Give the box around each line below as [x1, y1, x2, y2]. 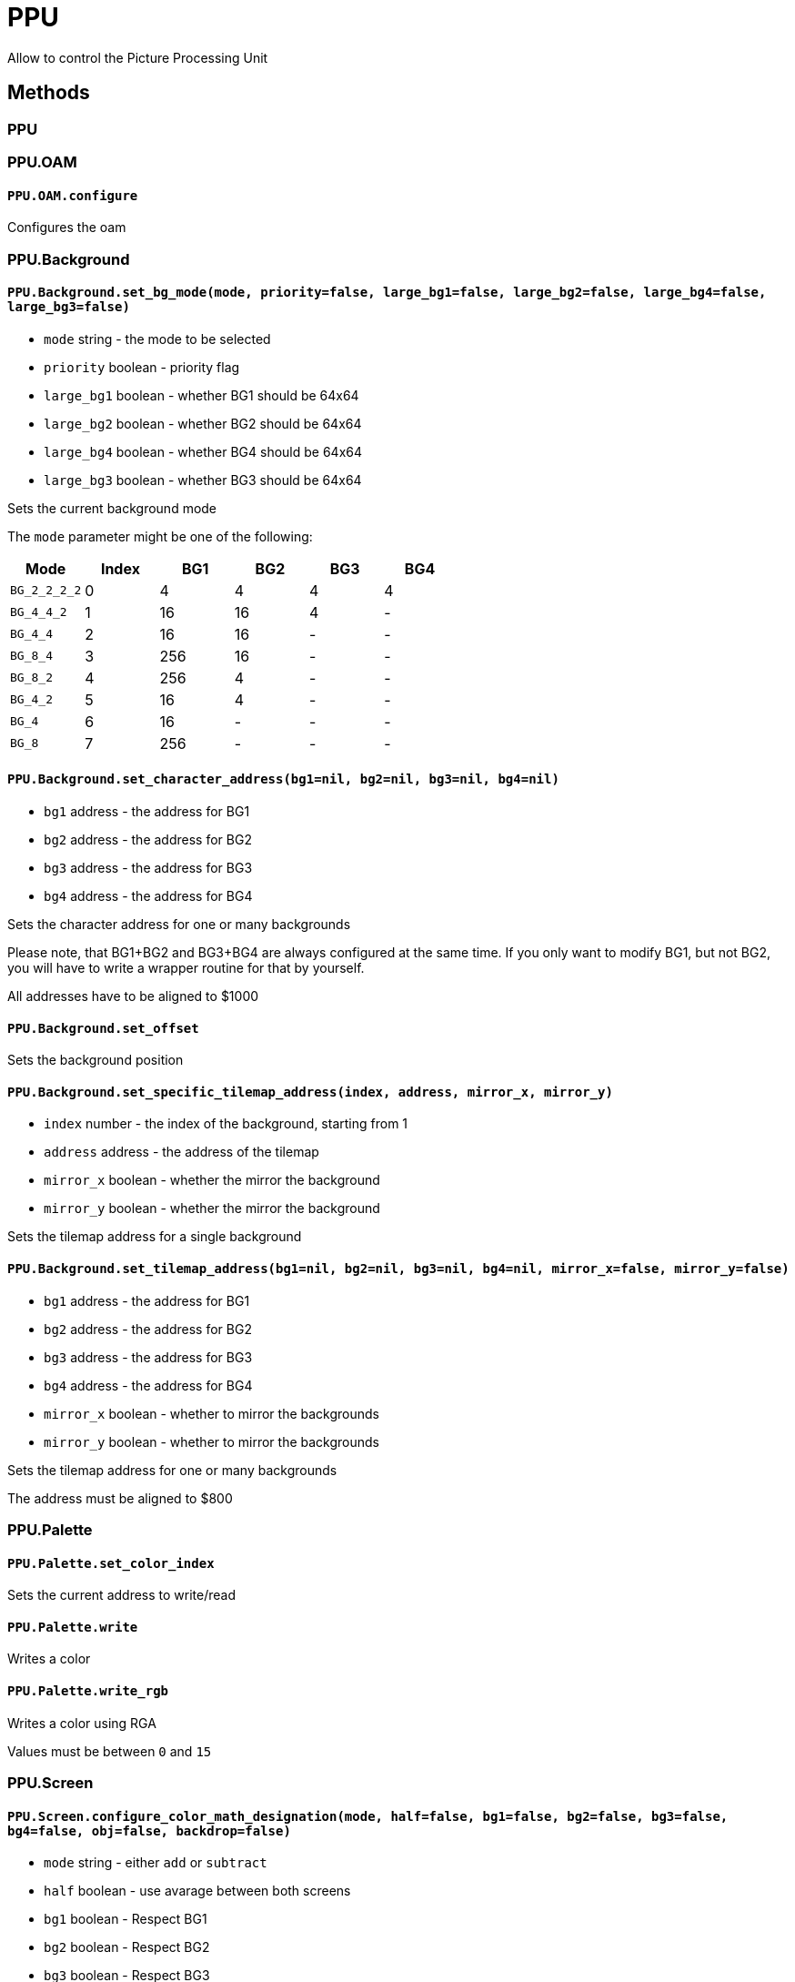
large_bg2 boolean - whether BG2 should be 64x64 [44, 415, 362, 431]
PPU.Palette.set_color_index [7, 1555, 215, 1571]
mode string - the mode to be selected [44, 330, 271, 347]
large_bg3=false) [7, 299, 130, 315]
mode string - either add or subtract [44, 1855, 267, 1871]
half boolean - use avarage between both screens [44, 1883, 351, 1899]
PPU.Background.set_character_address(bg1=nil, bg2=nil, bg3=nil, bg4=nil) [7, 772, 559, 787]
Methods [7, 81, 90, 105]
